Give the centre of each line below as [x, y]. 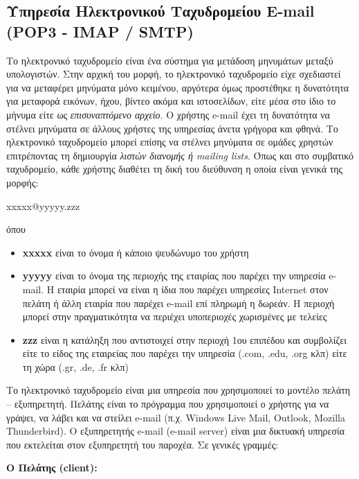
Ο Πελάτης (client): [52, 468]
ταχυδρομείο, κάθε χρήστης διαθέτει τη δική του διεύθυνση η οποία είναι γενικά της [175, 169]
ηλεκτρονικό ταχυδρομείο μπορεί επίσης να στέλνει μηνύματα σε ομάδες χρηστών [170, 142]
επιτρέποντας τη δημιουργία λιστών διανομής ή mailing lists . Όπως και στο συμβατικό [180, 155]
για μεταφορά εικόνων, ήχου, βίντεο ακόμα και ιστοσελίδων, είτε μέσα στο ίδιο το [171, 101]
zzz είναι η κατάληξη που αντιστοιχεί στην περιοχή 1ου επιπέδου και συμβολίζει [184, 339]
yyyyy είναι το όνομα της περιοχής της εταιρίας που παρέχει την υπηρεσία [174, 276]
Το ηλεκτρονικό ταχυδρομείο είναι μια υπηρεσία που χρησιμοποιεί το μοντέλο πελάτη [178, 390]
